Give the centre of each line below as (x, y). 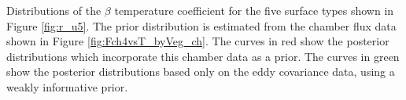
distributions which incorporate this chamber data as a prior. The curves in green (203, 56)
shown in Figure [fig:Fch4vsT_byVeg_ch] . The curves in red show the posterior (198, 41)
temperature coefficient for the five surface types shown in (254, 10)
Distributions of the (54, 10)
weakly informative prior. (67, 86)
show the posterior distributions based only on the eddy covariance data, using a (201, 71)
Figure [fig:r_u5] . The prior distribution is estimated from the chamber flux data (201, 25)
